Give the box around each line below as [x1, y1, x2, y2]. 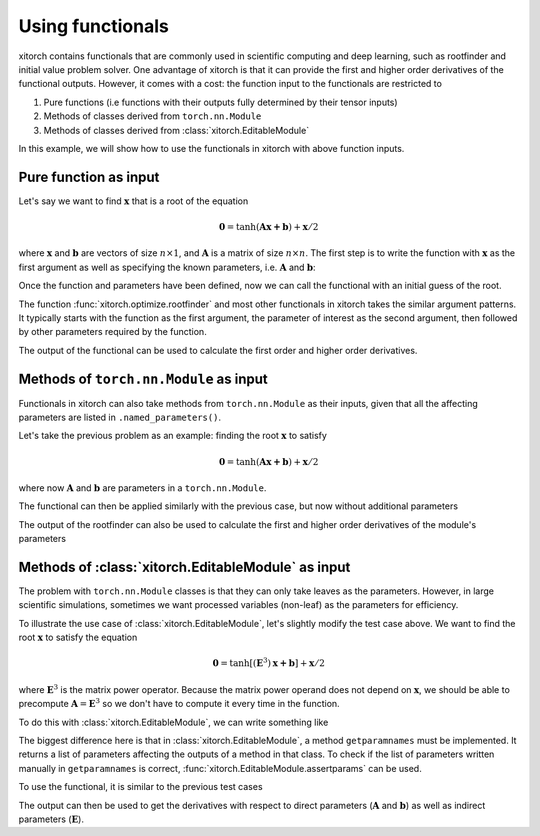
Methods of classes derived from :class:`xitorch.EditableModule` [43, 124, 310, 136]
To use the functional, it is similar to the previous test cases [18, 781, 264, 793]
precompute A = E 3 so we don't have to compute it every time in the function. [18, 696, 340, 710]
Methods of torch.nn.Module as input [18, 370, 269, 387]
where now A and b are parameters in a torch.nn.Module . [18, 481, 267, 494]
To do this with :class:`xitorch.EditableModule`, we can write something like [18, 716, 329, 728]
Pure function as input [18, 168, 160, 185]
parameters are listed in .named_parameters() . [18, 411, 222, 424]
